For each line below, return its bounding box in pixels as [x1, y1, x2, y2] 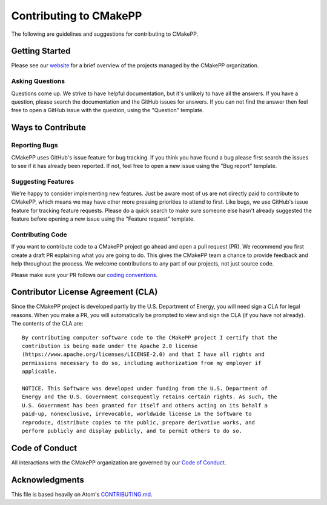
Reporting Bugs [11, 141, 58, 150]
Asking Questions [11, 77, 65, 85]
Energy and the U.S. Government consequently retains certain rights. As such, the [22, 393, 278, 400]
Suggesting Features [11, 177, 74, 186]
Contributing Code [11, 230, 67, 239]
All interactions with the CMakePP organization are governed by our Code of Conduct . [11, 458, 226, 466]
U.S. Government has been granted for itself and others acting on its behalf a [22, 402, 268, 409]
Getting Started [11, 46, 71, 56]
